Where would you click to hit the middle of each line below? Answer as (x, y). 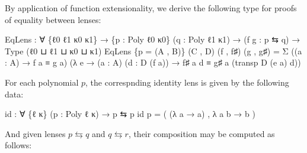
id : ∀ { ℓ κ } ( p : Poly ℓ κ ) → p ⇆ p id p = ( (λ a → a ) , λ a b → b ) (130, 114)
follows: (18, 145)
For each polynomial (42, 82)
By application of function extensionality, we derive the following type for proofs (151, 8)
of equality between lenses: (53, 19)
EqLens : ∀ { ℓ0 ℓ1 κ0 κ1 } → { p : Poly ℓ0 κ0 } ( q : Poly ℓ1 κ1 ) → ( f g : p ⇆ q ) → (153, 39)
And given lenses (35, 133)
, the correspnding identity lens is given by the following (187, 82)
